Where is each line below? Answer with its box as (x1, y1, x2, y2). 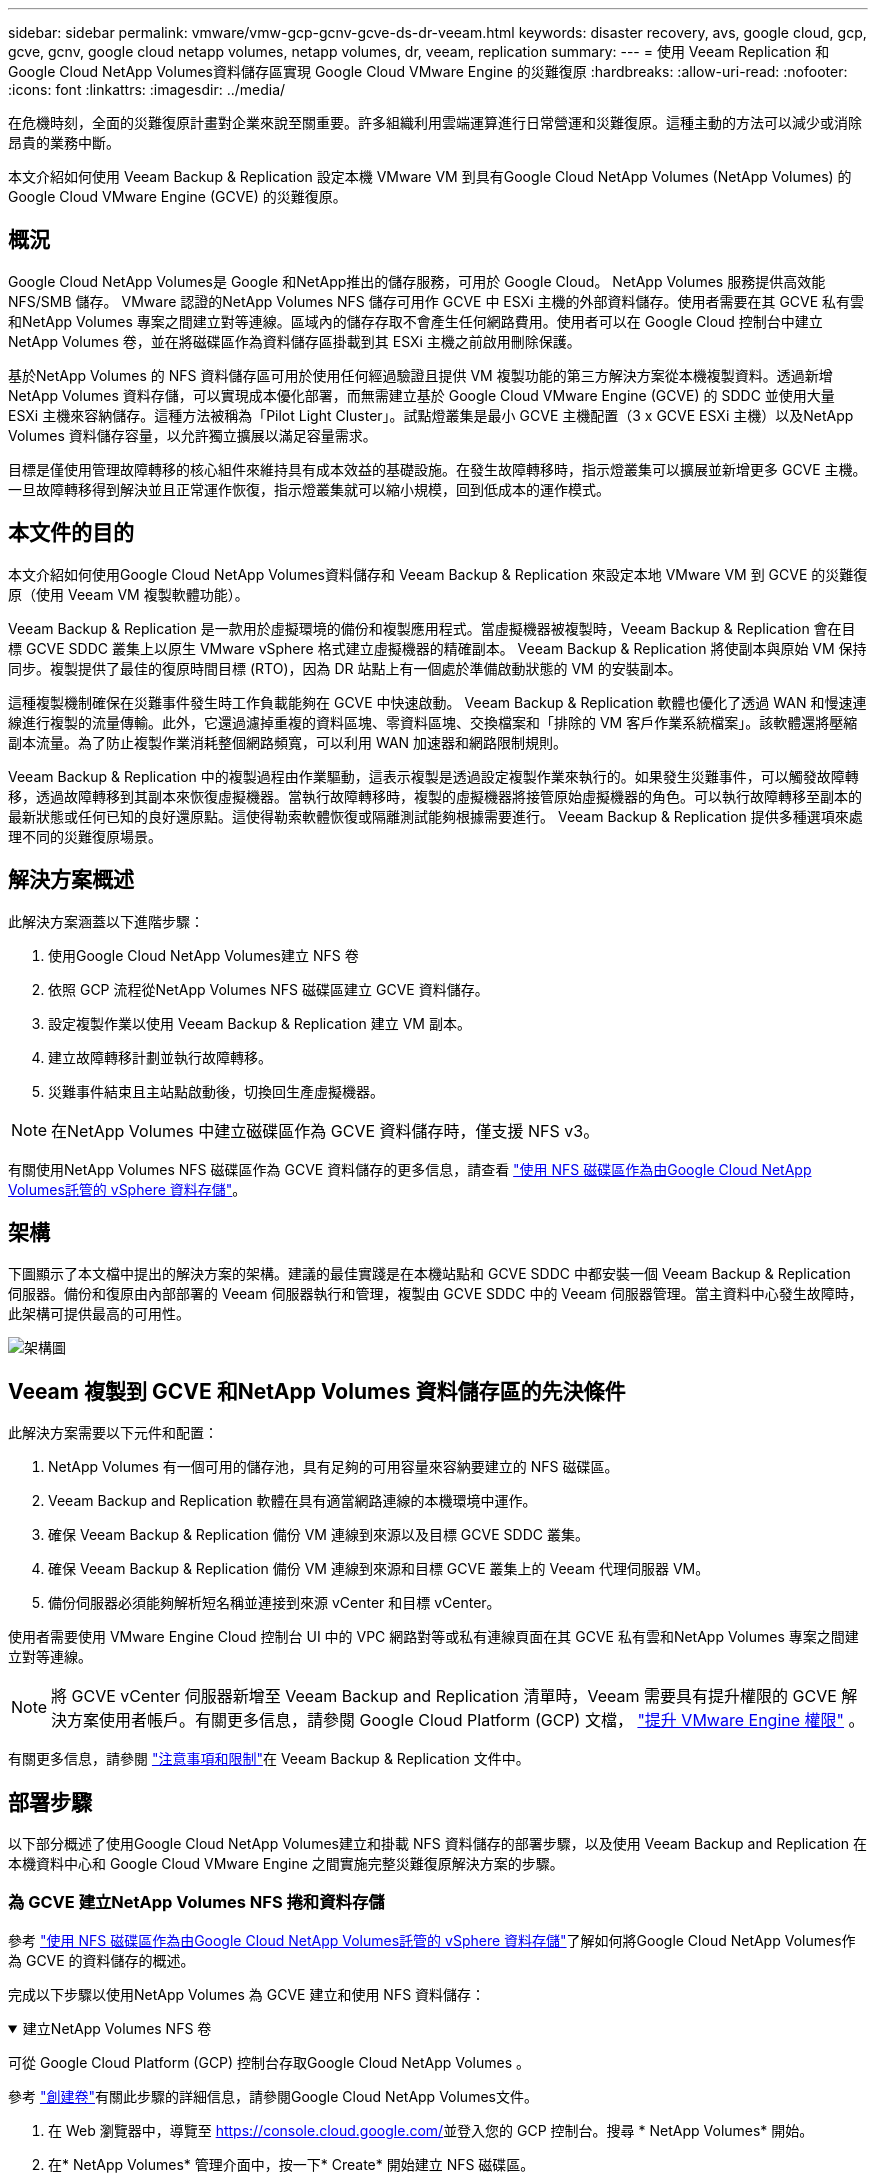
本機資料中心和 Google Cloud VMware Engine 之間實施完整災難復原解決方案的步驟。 (8, 1855, 564, 1873)
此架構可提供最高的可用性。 (8, 1305, 190, 1323)
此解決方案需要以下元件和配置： (8, 1424, 218, 1442)
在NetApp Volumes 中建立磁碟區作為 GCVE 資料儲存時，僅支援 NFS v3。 (51, 1120, 600, 1141)
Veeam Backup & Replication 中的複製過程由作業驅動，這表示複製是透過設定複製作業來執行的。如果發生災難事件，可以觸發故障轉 (8, 767, 859, 785)
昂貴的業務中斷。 (8, 134, 120, 151)
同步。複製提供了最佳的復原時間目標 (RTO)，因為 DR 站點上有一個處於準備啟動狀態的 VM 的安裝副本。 (8, 659, 682, 677)
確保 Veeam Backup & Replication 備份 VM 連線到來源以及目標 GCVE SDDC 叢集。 (48, 1526, 589, 1544)
